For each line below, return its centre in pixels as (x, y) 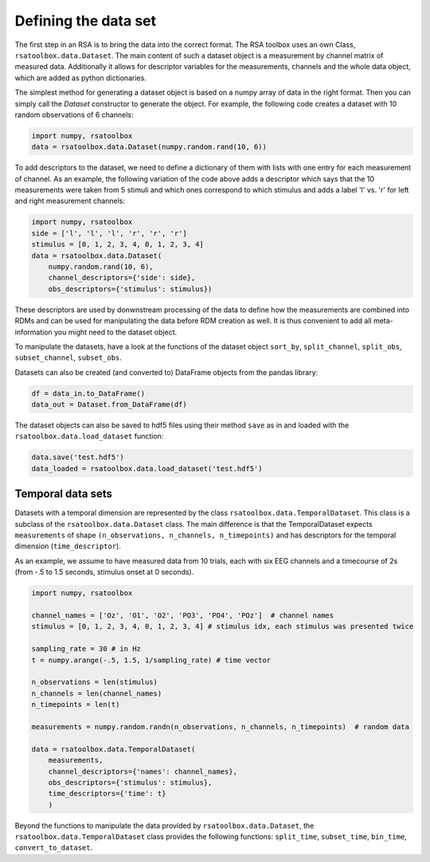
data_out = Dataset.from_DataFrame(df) (109, 405)
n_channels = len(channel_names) (97, 693)
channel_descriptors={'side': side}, (122, 278)
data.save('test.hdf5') (78, 457)
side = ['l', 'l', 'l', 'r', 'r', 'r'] (109, 233)
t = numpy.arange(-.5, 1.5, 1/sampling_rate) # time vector (151, 660)
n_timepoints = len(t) (76, 705)
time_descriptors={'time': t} (107, 794)
